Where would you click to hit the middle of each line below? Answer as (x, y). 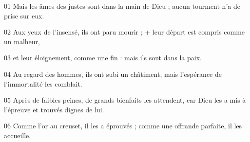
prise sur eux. (24, 15)
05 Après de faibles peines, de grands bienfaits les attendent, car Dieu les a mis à (125, 100)
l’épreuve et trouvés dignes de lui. (54, 109)
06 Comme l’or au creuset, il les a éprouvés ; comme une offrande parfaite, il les (123, 126)
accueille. (18, 135)
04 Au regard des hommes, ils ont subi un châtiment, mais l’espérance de (113, 74)
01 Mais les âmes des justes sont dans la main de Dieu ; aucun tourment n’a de (122, 6)
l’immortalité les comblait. (43, 83)
